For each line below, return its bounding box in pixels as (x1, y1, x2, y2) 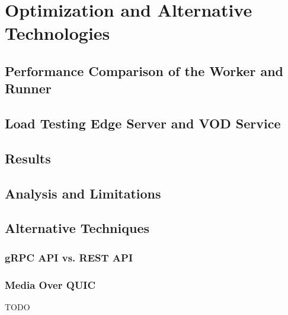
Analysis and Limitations (5, 184, 161, 202)
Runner (5, 79, 52, 97)
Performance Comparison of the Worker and (5, 61, 283, 80)
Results (5, 149, 51, 167)
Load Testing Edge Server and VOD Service (5, 114, 281, 133)
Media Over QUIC (5, 277, 96, 292)
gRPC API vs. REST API (5, 250, 133, 264)
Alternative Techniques (5, 219, 149, 237)
